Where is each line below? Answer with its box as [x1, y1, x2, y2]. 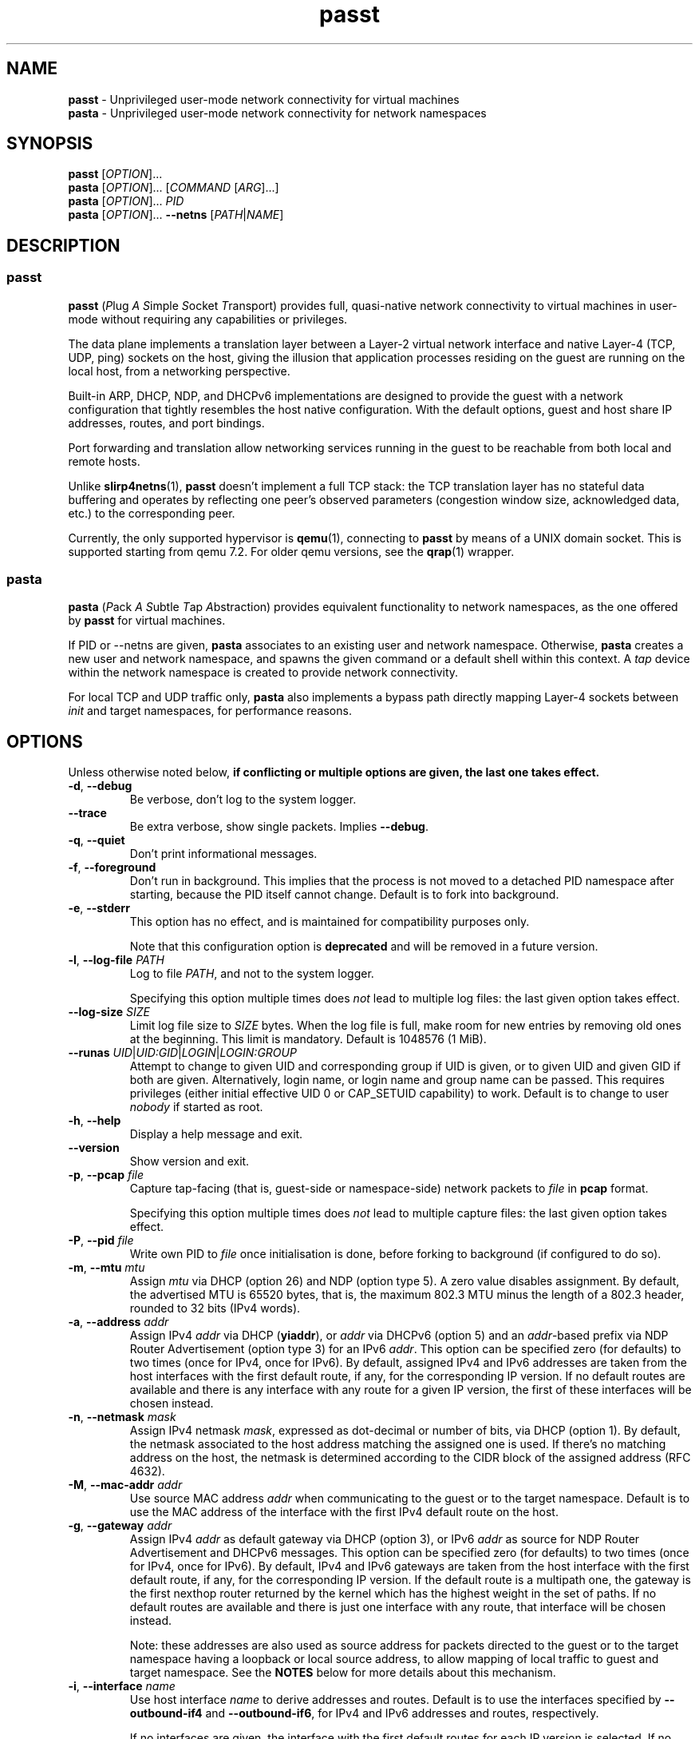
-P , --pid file [68, 1233, 134, 1248]
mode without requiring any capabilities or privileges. [68, 312, 348, 326]
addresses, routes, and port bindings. [68, 415, 265, 430]
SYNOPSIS [6, 133, 93, 154]
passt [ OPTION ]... [68, 167, 163, 181]
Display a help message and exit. [129, 1127, 303, 1141]
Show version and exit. [129, 1154, 250, 1169]
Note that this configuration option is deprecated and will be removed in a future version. [129, 939, 598, 954]
